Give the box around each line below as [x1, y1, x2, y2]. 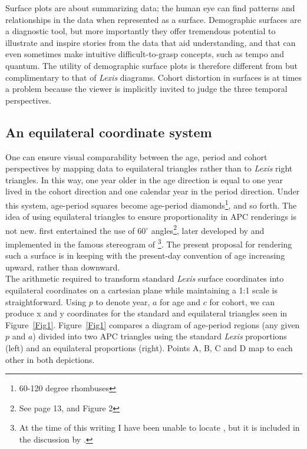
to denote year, [95, 295, 150, 308]
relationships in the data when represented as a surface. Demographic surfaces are [5, 13, 301, 25]
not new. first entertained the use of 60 [5, 224, 146, 236]
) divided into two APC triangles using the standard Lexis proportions [32, 330, 287, 342]
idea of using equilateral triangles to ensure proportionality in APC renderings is [5, 210, 297, 223]
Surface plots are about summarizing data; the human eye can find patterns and [5, 2, 295, 14]
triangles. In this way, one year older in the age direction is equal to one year [5, 173, 283, 186]
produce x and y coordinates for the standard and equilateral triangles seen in [5, 307, 288, 319]
